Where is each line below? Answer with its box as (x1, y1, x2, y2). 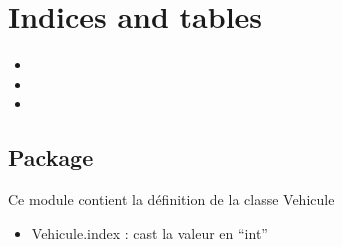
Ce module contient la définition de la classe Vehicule (8, 189, 335, 210)
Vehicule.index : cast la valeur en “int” (31, 222, 268, 243)
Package (8, 142, 94, 173)
